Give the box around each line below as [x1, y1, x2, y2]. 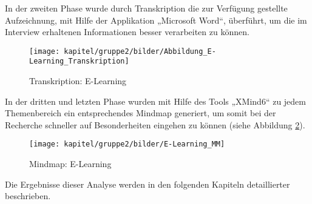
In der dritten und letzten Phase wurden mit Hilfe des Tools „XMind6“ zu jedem [5, 94, 306, 107]
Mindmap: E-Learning [29, 157, 112, 170]
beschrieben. [5, 189, 51, 202]
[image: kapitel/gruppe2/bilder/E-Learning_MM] [29, 140, 225, 149]
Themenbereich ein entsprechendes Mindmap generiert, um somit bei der [5, 107, 276, 119]
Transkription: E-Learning [29, 74, 127, 87]
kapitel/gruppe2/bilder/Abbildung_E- [64, 47, 216, 56]
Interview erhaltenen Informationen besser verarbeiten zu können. [5, 25, 249, 38]
